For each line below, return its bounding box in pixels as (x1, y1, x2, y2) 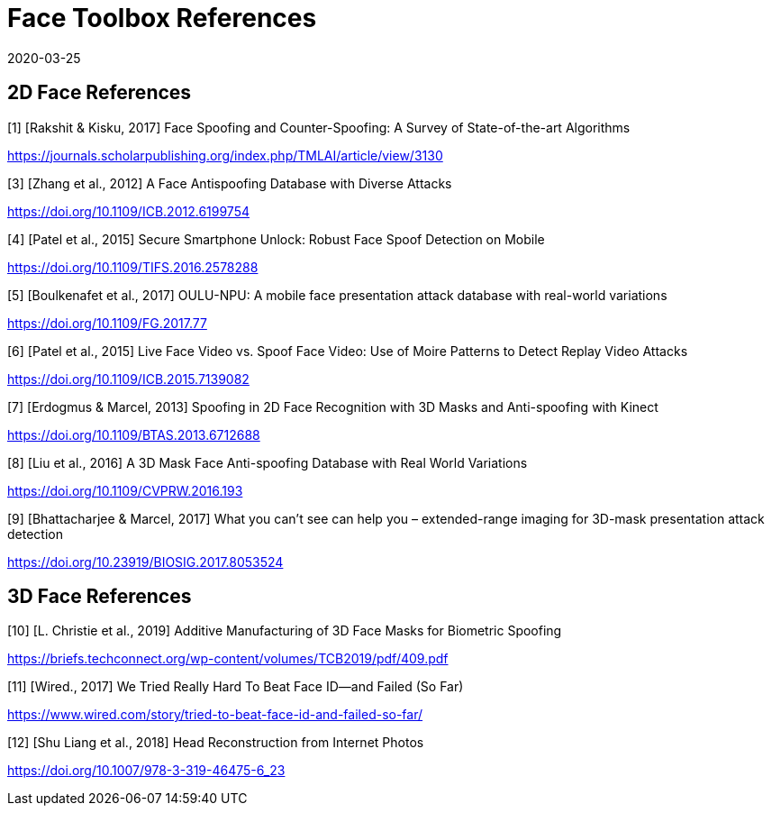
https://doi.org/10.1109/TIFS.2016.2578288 (7, 259, 259, 275)
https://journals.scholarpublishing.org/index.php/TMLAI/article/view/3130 (7, 147, 443, 163)
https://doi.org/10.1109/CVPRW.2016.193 (7, 482, 243, 498)
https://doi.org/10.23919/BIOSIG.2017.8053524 (7, 553, 284, 570)
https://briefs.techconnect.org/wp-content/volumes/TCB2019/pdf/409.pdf (7, 651, 449, 667)
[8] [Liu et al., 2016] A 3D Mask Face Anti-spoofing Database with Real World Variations (7, 454, 528, 470)
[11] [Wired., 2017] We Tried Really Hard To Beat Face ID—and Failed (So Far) (7, 679, 464, 695)
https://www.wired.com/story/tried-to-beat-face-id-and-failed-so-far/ (7, 707, 423, 723)
